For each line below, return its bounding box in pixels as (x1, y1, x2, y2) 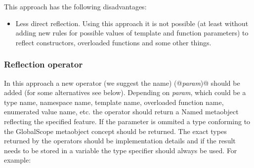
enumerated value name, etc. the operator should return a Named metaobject (4, 106, 239, 117)
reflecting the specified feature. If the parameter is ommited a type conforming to (4, 116, 251, 126)
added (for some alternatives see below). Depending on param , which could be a (4, 87, 246, 98)
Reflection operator (4, 58, 83, 70)
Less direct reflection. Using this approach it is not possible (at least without (15, 18, 249, 28)
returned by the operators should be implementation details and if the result (4, 135, 236, 146)
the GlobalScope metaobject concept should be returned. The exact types (4, 126, 227, 136)
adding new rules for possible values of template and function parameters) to (15, 28, 249, 38)
